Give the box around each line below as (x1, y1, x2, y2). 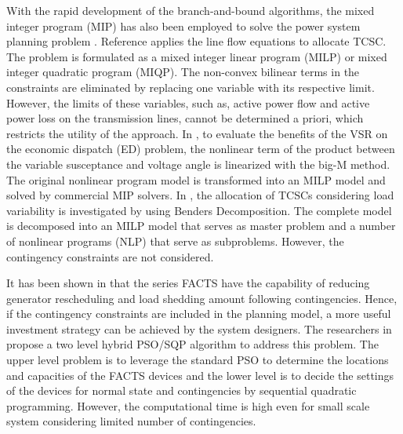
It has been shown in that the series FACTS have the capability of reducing (6, 275, 370, 291)
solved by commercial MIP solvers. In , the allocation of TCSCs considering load (6, 187, 394, 203)
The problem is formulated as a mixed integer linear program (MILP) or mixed (6, 48, 387, 64)
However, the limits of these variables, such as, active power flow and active (6, 94, 370, 111)
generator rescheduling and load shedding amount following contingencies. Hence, (6, 290, 398, 306)
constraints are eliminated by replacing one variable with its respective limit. (6, 78, 375, 95)
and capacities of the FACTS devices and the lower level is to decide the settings (6, 367, 394, 383)
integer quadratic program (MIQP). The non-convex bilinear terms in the (6, 64, 360, 80)
